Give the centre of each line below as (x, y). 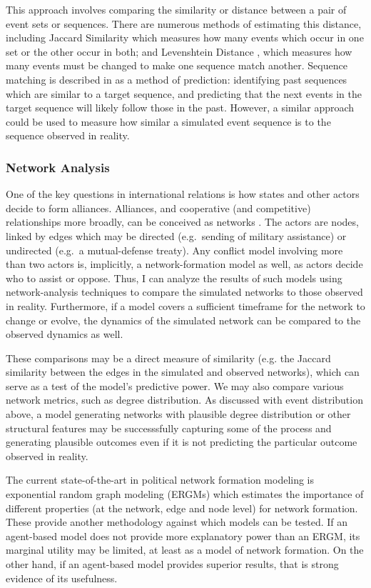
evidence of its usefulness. (62, 578)
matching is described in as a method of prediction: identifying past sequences (177, 79)
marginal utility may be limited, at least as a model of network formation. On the (185, 550)
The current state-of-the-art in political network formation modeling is (160, 480)
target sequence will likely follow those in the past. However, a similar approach (180, 108)
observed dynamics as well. (65, 334)
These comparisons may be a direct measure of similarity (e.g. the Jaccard (168, 358)
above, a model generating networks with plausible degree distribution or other (178, 414)
